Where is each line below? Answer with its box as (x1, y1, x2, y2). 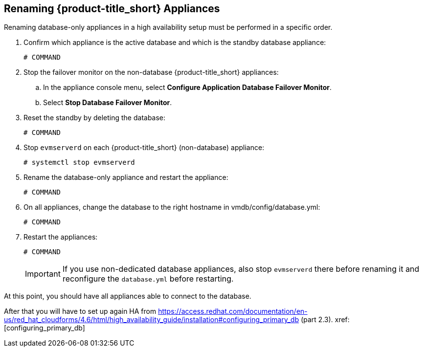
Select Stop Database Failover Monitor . (43, 98, 172, 107)
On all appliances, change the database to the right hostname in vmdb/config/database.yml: (23, 203, 320, 212)
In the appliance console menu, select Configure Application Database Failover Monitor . (43, 83, 332, 92)
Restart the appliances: (23, 233, 98, 241)
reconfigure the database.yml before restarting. (62, 274, 234, 284)
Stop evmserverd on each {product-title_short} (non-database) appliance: (23, 143, 265, 152)
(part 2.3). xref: (301, 315, 350, 324)
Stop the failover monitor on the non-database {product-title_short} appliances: (23, 68, 279, 77)
